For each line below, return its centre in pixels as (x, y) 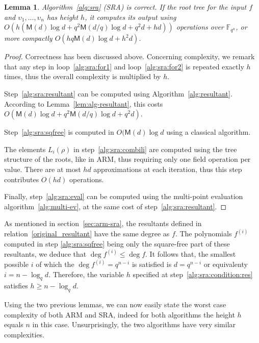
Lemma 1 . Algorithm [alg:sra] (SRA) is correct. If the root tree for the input (125, 7)
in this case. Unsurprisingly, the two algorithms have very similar (134, 324)
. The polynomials (203, 234)
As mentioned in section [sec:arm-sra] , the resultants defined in (103, 223)
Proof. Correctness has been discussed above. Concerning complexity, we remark (129, 56)
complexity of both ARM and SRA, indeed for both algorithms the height (120, 314)
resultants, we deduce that (45, 253)
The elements (25, 149)
